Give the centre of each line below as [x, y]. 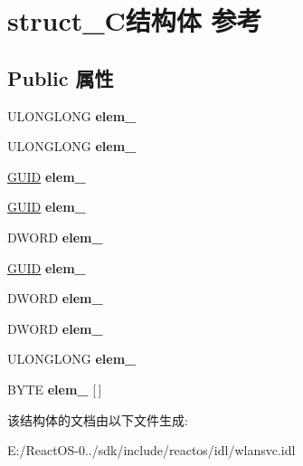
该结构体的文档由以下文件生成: [98, 419]
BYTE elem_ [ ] [55, 389]
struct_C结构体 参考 [135, 20]
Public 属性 [61, 77]
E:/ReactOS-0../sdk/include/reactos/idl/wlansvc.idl [151, 450]
